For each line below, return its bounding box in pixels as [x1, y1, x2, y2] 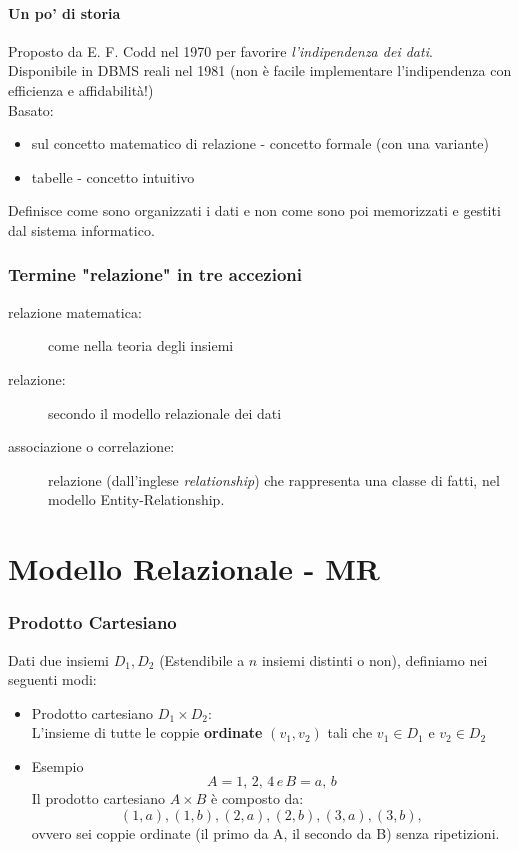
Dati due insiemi [8, 649, 109, 670]
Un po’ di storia [8, 2, 121, 23]
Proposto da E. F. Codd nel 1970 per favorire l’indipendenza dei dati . [8, 40, 433, 61]
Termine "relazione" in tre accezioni [8, 262, 302, 287]
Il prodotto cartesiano [31, 788, 165, 809]
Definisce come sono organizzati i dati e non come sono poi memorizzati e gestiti [8, 200, 501, 221]
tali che [327, 722, 373, 743]
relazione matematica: [8, 301, 142, 322]
